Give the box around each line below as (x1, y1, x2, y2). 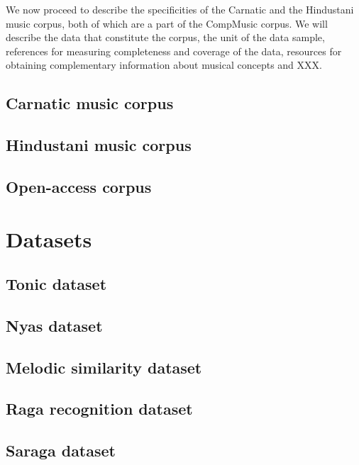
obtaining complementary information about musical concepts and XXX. (6, 57, 322, 72)
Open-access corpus (6, 175, 152, 197)
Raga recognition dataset (6, 398, 193, 420)
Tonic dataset (6, 273, 107, 295)
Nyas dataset (6, 314, 103, 336)
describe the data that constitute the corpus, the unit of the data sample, (6, 30, 325, 45)
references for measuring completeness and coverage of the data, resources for (6, 43, 342, 58)
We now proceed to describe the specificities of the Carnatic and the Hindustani (6, 2, 354, 16)
